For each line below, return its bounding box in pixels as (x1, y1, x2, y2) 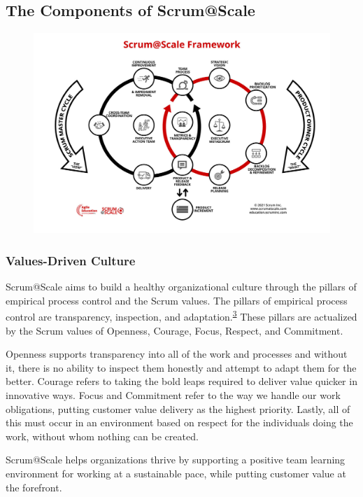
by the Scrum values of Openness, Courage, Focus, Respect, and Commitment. (6, 323, 343, 337)
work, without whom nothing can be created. (6, 428, 199, 443)
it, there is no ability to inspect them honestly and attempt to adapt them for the (6, 360, 357, 374)
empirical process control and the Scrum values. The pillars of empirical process (6, 293, 348, 307)
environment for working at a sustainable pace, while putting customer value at (6, 465, 346, 480)
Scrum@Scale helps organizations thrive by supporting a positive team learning (6, 452, 346, 467)
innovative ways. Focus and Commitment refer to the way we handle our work (6, 387, 341, 402)
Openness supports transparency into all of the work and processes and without (6, 346, 348, 361)
